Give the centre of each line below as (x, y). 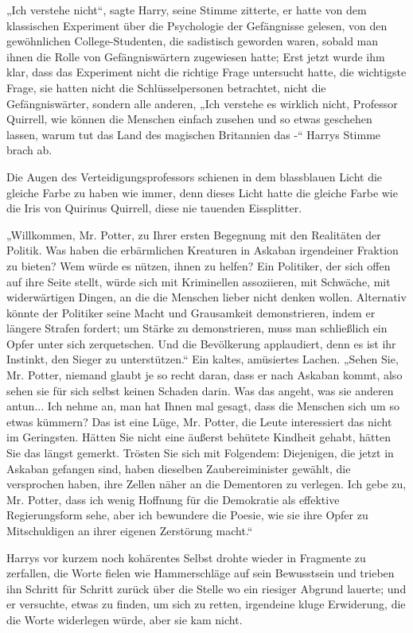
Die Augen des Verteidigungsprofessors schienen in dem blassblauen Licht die (195, 176)
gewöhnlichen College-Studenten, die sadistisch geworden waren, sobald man (193, 41)
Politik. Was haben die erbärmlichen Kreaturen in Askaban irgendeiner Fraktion (203, 250)
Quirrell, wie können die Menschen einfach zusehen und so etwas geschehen (189, 119)
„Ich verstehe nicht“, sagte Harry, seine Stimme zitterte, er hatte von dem (187, 10)
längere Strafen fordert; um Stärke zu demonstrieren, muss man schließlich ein (197, 328)
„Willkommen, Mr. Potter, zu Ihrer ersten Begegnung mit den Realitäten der (194, 234)
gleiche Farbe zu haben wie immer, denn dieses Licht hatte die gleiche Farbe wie (202, 192)
